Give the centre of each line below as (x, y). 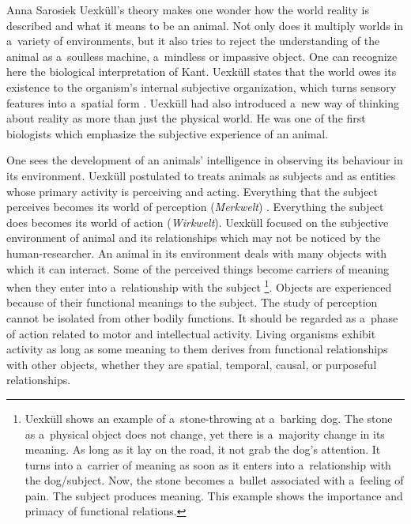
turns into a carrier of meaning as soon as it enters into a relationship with (208, 464)
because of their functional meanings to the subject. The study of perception (192, 302)
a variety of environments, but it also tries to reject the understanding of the (193, 41)
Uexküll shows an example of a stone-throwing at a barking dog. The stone (209, 418)
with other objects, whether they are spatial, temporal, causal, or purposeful (192, 364)
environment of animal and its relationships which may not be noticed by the (194, 237)
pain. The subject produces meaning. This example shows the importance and (214, 495)
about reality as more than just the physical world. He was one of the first (186, 118)
